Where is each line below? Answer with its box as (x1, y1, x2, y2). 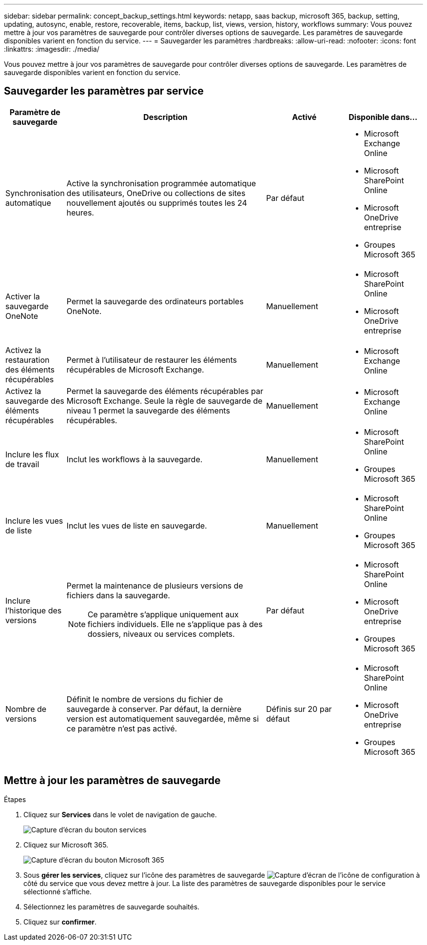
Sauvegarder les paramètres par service (4, 85, 204, 98)
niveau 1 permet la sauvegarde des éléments (66, 405, 230, 415)
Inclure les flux (5, 449, 59, 459)
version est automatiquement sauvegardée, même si (66, 713, 259, 724)
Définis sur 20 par (266, 704, 332, 714)
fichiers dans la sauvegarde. (66, 590, 170, 600)
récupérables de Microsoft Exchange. (66, 364, 204, 374)
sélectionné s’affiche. (23, 887, 92, 896)
